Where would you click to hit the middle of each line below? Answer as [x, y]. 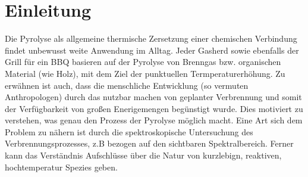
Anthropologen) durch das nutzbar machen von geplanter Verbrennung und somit [153, 97]
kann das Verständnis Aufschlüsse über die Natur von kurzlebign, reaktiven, [143, 155]
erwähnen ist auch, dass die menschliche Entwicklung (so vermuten [127, 85]
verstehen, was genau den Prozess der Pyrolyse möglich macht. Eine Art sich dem [154, 120]
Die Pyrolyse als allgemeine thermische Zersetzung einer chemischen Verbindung [151, 38]
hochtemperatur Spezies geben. [61, 167]
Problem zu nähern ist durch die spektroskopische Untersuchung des [129, 131]
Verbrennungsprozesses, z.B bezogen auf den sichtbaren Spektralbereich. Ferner [149, 143]
